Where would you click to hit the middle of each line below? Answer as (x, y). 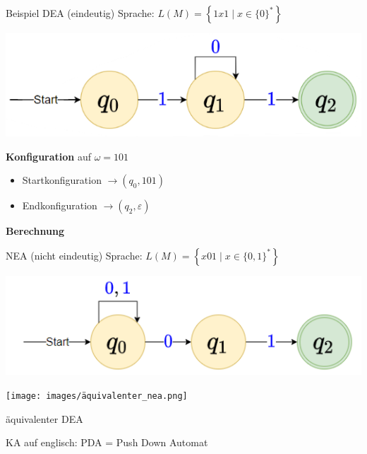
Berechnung (35, 231)
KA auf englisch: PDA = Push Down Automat (107, 442)
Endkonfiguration (60, 205)
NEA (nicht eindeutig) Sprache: (74, 255)
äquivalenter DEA (44, 418)
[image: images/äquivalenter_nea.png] (97, 396)
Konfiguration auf (49, 156)
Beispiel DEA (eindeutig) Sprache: (80, 13)
